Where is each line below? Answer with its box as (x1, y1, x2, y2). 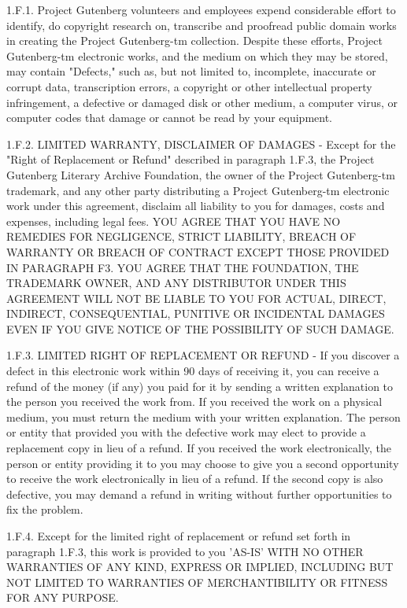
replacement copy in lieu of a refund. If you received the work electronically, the (6, 440, 392, 456)
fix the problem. (6, 501, 83, 518)
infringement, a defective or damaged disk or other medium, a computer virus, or (6, 94, 398, 110)
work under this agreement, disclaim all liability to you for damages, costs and (6, 197, 385, 214)
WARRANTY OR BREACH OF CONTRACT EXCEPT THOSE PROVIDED (6, 243, 390, 260)
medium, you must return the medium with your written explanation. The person (6, 408, 401, 425)
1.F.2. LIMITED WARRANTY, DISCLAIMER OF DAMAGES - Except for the (6, 135, 396, 152)
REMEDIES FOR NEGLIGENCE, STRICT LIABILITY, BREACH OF (6, 228, 357, 245)
